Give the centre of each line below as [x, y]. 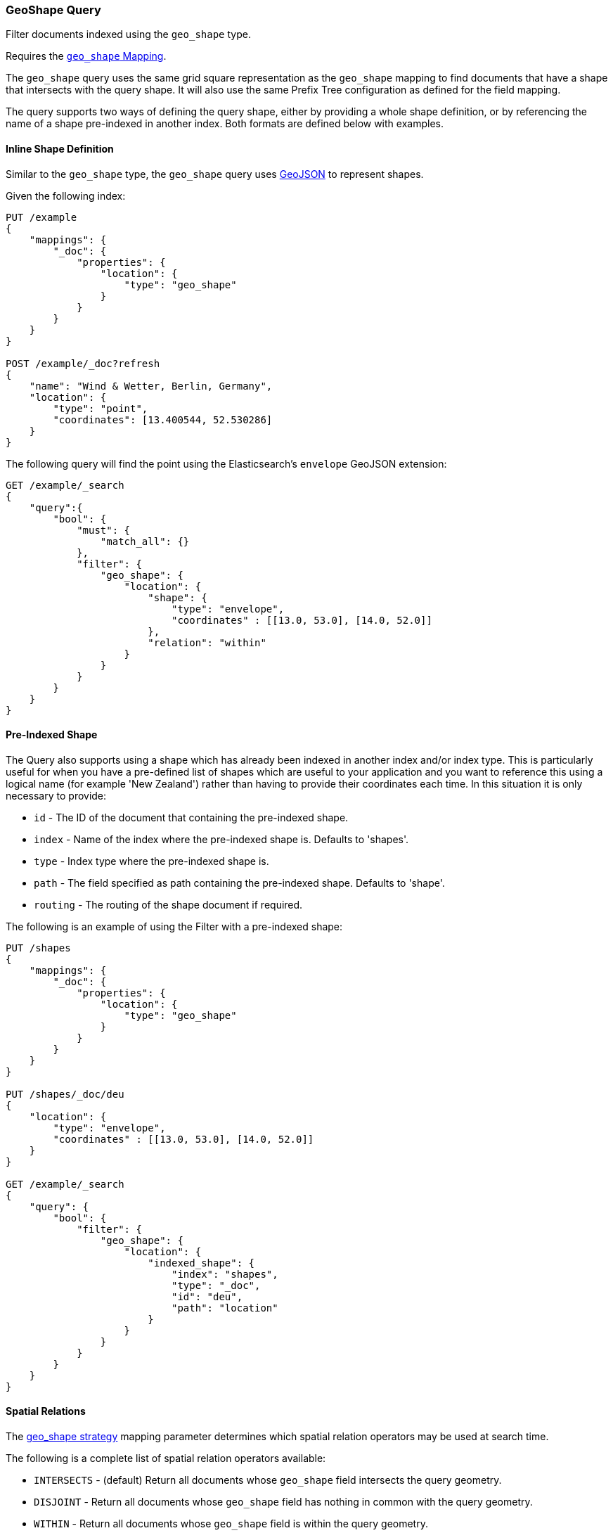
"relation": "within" [207, 642]
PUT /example [41, 217]
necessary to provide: [56, 795]
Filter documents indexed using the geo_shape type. [128, 34]
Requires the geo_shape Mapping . [86, 56]
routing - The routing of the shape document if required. [168, 904]
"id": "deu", [207, 1296]
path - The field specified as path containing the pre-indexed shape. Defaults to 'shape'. [239, 883]
